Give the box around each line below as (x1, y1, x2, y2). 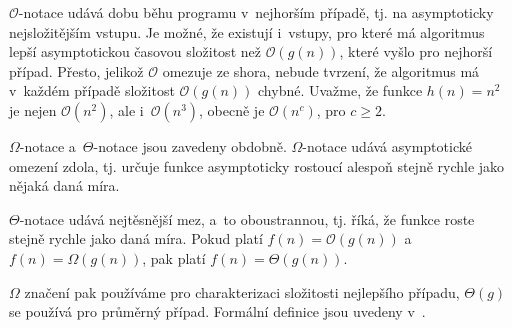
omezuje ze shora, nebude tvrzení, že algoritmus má (162, 60, 480, 81)
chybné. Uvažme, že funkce (258, 80, 423, 101)
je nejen (9, 99, 57, 120)
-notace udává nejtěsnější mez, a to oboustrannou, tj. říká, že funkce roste (19, 208, 475, 229)
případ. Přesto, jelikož (9, 60, 144, 81)
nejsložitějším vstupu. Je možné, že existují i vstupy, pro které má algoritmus (9, 21, 485, 42)
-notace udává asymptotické (302, 135, 472, 156)
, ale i (109, 99, 144, 120)
